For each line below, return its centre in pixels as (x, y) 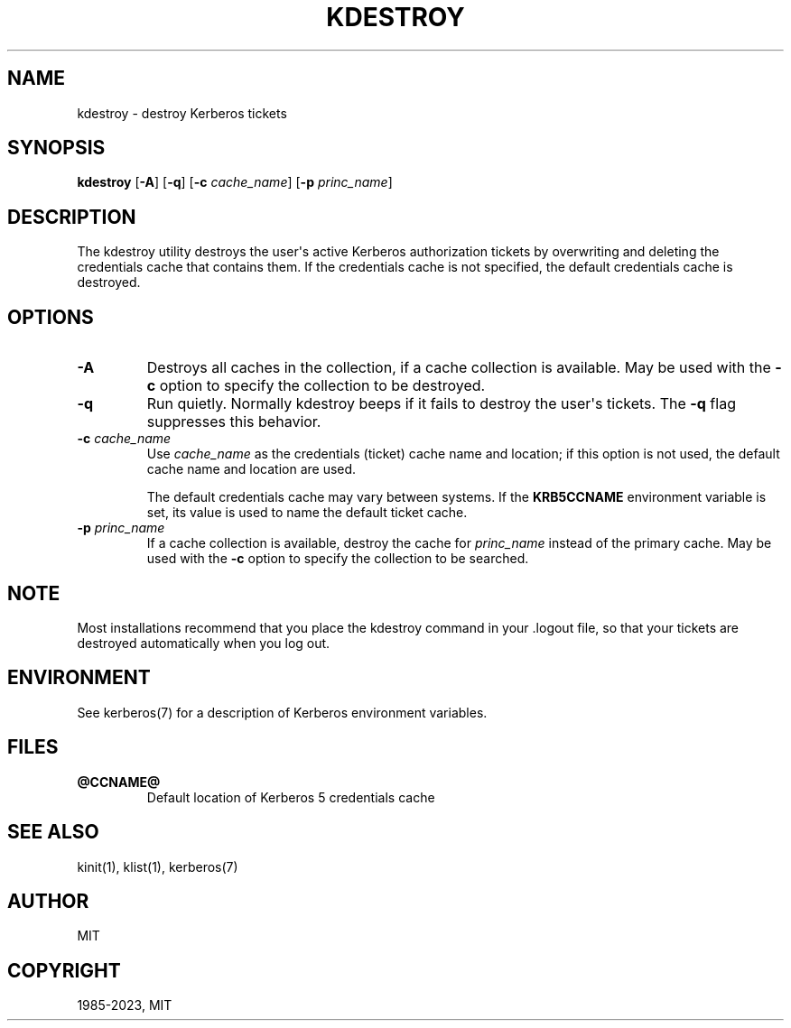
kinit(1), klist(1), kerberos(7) (158, 866)
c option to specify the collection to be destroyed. (316, 386)
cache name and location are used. (251, 469)
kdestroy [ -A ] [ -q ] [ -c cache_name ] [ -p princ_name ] (235, 182)
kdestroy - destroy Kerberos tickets (182, 113)
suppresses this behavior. (234, 422)
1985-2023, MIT (125, 1005)
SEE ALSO (53, 832)
